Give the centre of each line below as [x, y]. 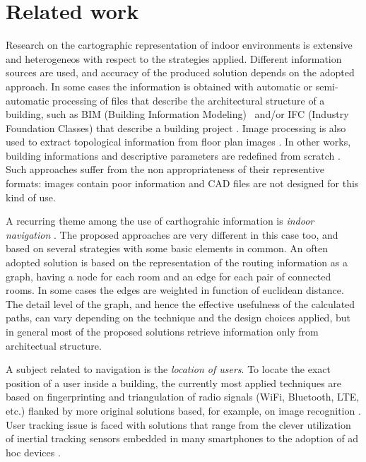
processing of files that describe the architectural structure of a [189, 100]
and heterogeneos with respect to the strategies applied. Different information [174, 58]
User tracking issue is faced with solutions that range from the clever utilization [178, 424]
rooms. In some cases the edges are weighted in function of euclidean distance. [175, 290]
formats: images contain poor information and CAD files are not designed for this [182, 183]
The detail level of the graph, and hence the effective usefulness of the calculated [181, 303]
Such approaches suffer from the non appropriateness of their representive [165, 169]
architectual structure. [54, 345]
